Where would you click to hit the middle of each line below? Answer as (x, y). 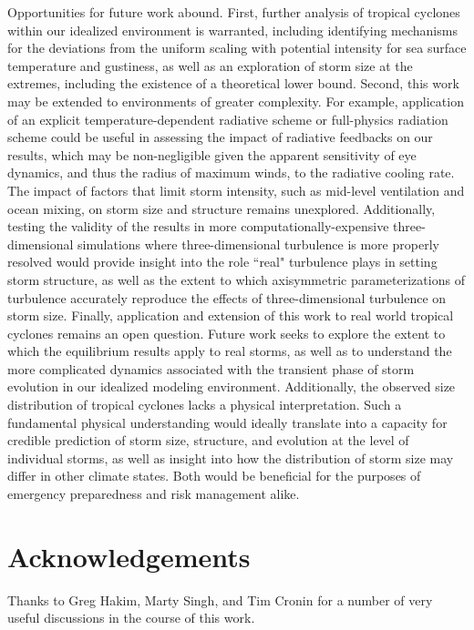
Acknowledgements (129, 556)
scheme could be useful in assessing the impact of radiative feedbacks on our (220, 137)
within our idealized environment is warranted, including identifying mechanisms (232, 30)
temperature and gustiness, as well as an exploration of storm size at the (210, 65)
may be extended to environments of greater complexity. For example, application (236, 101)
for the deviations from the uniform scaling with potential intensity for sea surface (237, 48)
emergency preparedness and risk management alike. (154, 494)
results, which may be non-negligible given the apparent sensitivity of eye (212, 154)
